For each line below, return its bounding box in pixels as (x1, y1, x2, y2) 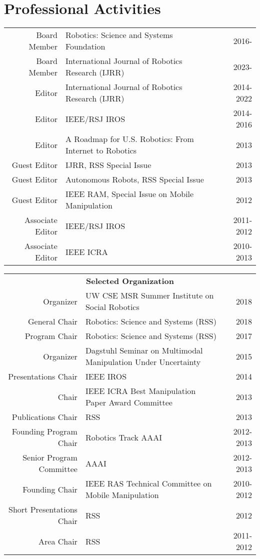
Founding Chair (22, 483, 77, 495)
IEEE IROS (85, 370, 127, 382)
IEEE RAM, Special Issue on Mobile (65, 188, 194, 200)
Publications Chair (11, 411, 77, 423)
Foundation (65, 40, 105, 52)
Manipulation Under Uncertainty (85, 356, 201, 368)
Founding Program (11, 425, 77, 437)
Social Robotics (85, 301, 139, 313)
